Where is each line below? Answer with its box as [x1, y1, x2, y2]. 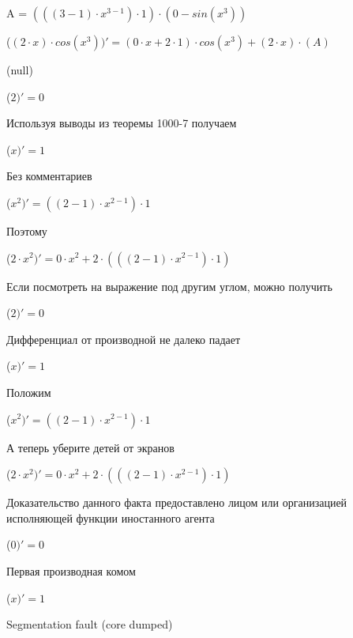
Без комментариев [6, 168, 92, 184]
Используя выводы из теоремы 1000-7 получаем [6, 115, 237, 131]
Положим [6, 383, 51, 400]
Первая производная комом [6, 562, 136, 579]
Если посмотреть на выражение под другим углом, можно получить [6, 277, 332, 294]
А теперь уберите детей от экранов [6, 439, 175, 455]
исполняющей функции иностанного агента [6, 509, 215, 526]
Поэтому [6, 222, 47, 239]
